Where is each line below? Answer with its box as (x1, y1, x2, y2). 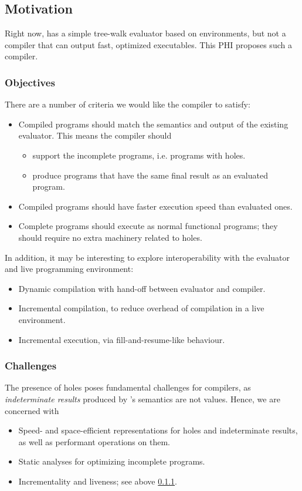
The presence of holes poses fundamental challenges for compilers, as (5, 381, 251, 394)
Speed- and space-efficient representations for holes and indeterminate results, (18, 424, 298, 436)
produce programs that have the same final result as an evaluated (32, 169, 268, 181)
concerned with (5, 404, 59, 416)
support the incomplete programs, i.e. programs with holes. (32, 149, 246, 161)
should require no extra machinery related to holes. (18, 231, 202, 243)
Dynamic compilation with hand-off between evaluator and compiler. (18, 282, 266, 294)
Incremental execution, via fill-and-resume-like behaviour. (18, 333, 225, 345)
